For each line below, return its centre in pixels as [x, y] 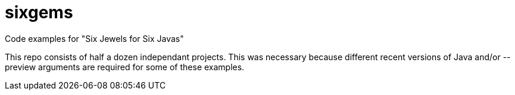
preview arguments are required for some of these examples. [125, 67]
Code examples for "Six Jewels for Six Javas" [94, 38]
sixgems [39, 12]
